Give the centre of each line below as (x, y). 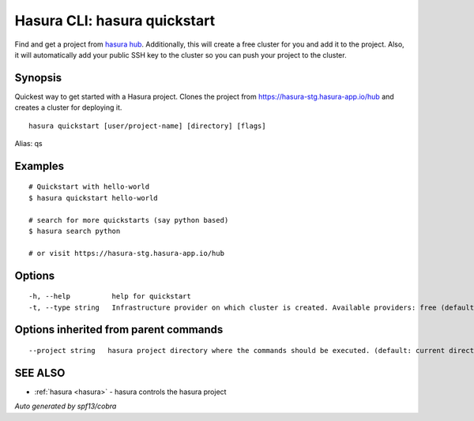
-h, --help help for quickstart (110, 297)
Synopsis (38, 78)
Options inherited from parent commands (119, 330)
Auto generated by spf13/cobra (66, 406)
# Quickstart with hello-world (89, 187)
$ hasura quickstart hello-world (93, 198)
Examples (39, 166)
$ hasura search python (75, 231)
